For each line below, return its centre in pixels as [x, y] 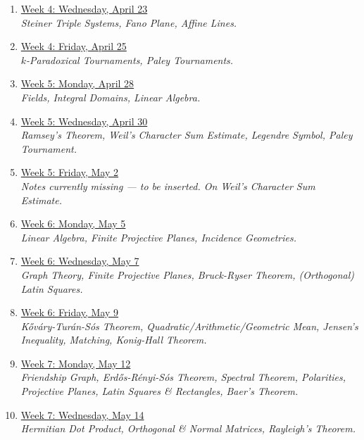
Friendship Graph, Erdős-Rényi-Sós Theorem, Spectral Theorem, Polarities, [183, 377]
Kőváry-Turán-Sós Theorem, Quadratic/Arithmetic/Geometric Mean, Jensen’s [189, 326]
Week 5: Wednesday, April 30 [84, 121]
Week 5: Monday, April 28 [77, 83]
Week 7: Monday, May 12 [76, 363]
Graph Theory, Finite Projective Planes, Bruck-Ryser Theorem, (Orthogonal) [188, 274]
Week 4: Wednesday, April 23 [84, 8]
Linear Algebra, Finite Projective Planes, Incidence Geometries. [158, 237]
